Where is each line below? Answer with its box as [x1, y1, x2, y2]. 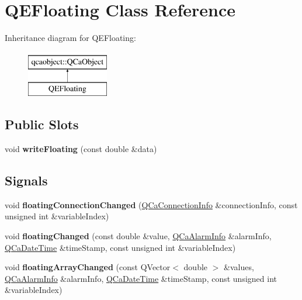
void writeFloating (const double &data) [5, 143, 157, 155]
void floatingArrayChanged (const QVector [5, 261, 171, 273]
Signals [5, 171, 48, 189]
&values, [224, 261, 254, 273]
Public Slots [5, 115, 79, 133]
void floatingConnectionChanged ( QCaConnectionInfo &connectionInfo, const [5, 198, 298, 211]
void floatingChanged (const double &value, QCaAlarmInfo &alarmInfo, [5, 230, 272, 242]
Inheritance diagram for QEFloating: [5, 32, 136, 44]
